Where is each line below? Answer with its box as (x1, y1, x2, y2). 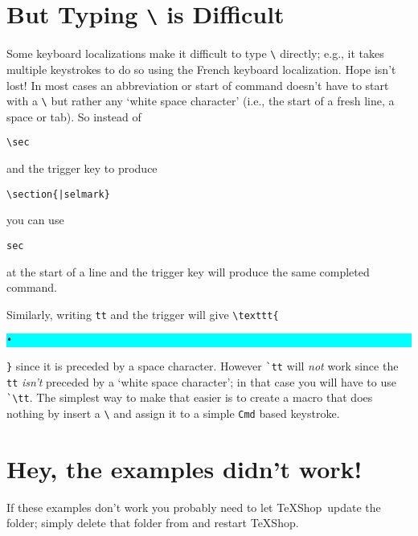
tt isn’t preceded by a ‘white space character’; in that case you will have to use (6, 373, 396, 390)
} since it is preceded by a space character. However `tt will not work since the (6, 358, 399, 374)
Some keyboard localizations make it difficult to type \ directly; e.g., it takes (6, 45, 384, 62)
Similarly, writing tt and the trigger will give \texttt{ (6, 305, 279, 322)
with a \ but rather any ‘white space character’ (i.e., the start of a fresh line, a (6, 92, 395, 109)
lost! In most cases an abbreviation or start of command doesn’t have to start (6, 76, 389, 93)
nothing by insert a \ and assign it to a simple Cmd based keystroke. (6, 404, 340, 421)
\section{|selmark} (6, 188, 110, 200)
